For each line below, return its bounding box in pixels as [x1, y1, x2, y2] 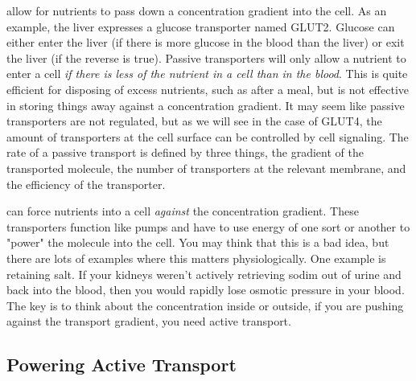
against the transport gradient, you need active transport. [6, 313, 291, 330]
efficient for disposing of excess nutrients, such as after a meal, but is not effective [6, 80, 409, 97]
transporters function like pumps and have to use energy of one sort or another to [6, 218, 410, 235]
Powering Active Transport [6, 352, 237, 377]
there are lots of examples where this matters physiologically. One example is [6, 249, 386, 266]
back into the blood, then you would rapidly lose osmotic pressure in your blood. [6, 281, 405, 298]
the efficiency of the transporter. [6, 175, 166, 192]
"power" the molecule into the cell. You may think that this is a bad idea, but [6, 234, 389, 251]
